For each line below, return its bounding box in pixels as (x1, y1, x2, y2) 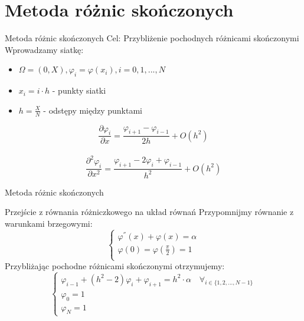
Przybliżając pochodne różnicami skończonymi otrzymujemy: (5, 260, 225, 272)
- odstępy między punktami (43, 104, 143, 116)
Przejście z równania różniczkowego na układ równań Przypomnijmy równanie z (5, 206, 294, 218)
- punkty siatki (52, 84, 106, 97)
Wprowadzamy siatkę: (5, 43, 84, 55)
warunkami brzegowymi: (5, 217, 93, 229)
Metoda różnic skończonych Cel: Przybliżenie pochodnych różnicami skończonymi (5, 32, 299, 44)
